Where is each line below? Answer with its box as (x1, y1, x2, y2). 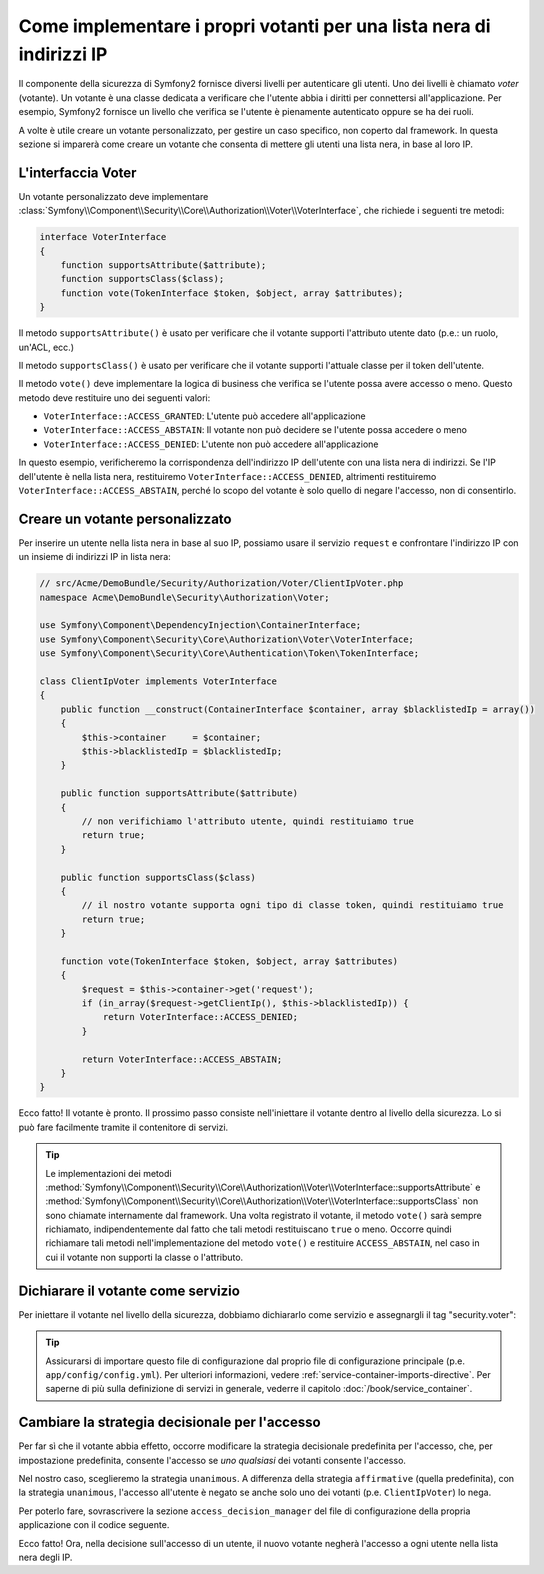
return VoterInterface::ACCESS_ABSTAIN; (81, 1053, 283, 1065)
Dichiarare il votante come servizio (18, 1282, 240, 1299)
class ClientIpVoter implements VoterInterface (39, 676, 277, 687)
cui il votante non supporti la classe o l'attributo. (45, 1251, 244, 1263)
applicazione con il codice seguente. (18, 1519, 170, 1531)
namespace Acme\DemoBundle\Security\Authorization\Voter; (39, 591, 330, 603)
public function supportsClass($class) (60, 871, 257, 883)
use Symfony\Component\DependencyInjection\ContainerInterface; (39, 620, 362, 631)
